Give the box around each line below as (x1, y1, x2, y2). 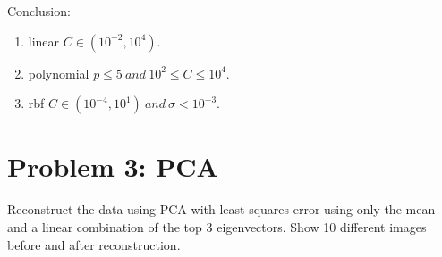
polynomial (28, 63, 89, 82)
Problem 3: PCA (7, 148, 218, 185)
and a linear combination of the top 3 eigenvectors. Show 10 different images (7, 217, 427, 236)
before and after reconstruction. (7, 235, 181, 253)
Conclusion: (7, 2, 71, 20)
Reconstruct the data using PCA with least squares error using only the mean (7, 200, 436, 219)
